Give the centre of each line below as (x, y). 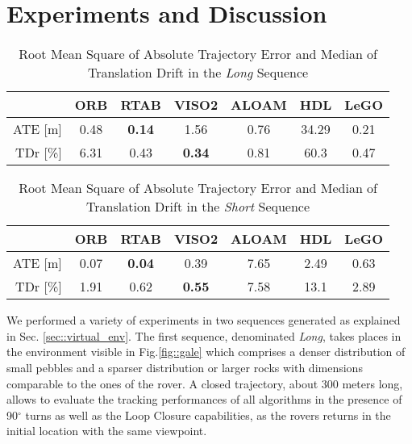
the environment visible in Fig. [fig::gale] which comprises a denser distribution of (206, 352)
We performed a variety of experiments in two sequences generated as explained (204, 320)
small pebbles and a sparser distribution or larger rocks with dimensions (185, 367)
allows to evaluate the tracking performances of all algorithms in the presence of (204, 399)
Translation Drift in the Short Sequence (198, 207)
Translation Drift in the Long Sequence (198, 73)
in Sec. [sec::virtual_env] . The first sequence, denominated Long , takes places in (204, 335)
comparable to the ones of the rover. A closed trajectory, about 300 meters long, (205, 383)
